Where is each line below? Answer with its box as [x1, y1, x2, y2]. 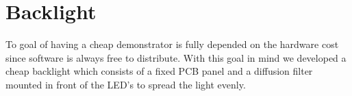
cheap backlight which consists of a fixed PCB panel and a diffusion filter [5, 64, 313, 78]
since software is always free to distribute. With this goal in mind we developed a [5, 50, 347, 64]
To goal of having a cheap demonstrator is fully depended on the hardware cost [5, 37, 339, 51]
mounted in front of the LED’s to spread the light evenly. [5, 77, 246, 91]
